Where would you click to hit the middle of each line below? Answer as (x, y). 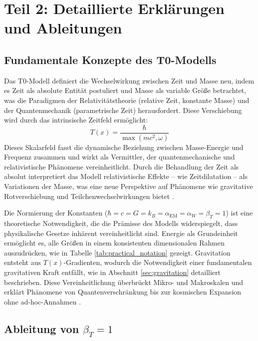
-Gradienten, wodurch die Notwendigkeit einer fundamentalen (158, 262)
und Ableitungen (63, 28)
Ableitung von (42, 328)
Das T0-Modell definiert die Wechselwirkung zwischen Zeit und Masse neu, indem (129, 80)
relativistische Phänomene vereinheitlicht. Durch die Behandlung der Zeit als (122, 166)
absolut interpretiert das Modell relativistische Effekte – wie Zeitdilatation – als (126, 176)
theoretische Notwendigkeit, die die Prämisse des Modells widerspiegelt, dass (121, 223)
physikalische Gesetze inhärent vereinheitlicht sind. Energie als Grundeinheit (121, 233)
